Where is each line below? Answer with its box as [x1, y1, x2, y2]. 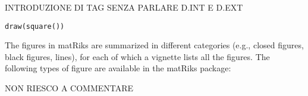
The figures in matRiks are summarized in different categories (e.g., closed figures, [5, 39, 304, 51]
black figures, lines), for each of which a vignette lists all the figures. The [5, 50, 270, 62]
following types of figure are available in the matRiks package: [5, 62, 231, 74]
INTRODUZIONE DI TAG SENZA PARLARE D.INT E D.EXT [5, 1, 243, 13]
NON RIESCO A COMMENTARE [5, 82, 134, 94]
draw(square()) [5, 22, 65, 31]
